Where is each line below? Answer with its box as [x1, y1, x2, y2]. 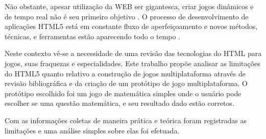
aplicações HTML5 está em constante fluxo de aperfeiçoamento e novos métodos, [5, 21, 258, 32]
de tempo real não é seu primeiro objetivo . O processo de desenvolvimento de [5, 11, 249, 21]
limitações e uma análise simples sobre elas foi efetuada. [5, 125, 180, 135]
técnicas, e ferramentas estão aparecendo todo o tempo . [5, 31, 181, 41]
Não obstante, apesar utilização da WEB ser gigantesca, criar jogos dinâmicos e [5, 1, 254, 11]
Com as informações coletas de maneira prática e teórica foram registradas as [5, 115, 247, 125]
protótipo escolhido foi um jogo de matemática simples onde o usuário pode [5, 88, 241, 98]
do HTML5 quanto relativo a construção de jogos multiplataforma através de [5, 68, 246, 78]
